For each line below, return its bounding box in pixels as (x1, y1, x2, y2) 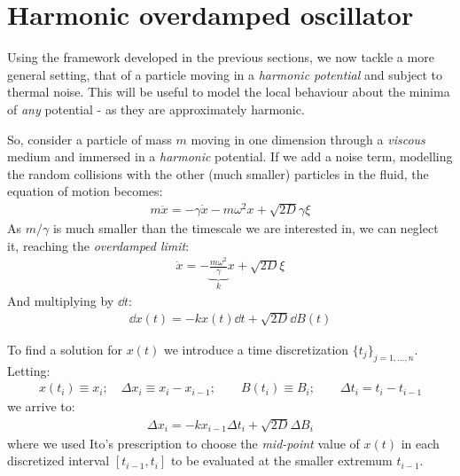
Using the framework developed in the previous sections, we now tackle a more (7, 48, 434, 66)
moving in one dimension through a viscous (191, 129, 425, 148)
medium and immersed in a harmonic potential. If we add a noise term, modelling (7, 147, 453, 166)
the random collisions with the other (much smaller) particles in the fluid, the (7, 164, 429, 183)
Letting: (7, 361, 51, 379)
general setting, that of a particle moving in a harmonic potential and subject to (7, 65, 442, 83)
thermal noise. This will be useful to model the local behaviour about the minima (7, 82, 450, 101)
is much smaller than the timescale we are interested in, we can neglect (52, 218, 439, 237)
